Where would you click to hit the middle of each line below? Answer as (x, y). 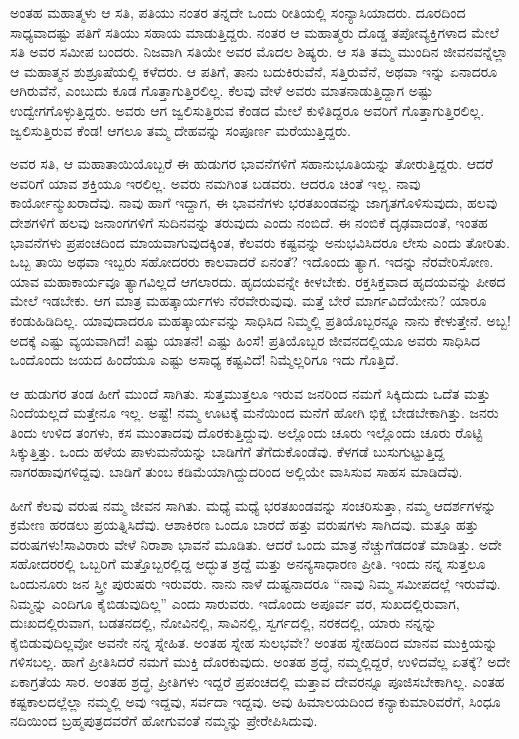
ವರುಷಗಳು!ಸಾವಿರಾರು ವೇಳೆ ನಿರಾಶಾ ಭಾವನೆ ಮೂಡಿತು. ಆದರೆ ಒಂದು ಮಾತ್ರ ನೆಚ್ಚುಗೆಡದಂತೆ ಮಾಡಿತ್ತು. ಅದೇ (256, 543)
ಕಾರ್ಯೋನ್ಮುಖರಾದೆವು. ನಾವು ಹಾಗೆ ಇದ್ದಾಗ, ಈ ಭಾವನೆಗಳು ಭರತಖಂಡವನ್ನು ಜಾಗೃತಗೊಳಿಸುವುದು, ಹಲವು (254, 202)
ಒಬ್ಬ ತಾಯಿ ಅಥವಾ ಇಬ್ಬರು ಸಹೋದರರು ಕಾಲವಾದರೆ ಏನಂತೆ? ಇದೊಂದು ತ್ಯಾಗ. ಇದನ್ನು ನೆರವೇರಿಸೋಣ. (252, 261)
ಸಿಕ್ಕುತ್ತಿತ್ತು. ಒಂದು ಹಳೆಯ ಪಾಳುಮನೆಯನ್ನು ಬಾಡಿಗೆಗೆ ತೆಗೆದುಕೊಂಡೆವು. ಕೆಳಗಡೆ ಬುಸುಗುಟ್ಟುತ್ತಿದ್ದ (227, 451)
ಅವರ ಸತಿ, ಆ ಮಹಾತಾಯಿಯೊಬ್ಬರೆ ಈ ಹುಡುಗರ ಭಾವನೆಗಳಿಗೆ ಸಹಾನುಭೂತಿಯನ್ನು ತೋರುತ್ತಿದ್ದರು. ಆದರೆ (252, 163)
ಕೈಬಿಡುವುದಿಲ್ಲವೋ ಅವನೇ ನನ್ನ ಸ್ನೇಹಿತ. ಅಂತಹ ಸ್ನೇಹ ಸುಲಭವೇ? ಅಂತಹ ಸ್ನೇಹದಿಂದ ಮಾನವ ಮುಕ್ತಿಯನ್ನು (254, 641)
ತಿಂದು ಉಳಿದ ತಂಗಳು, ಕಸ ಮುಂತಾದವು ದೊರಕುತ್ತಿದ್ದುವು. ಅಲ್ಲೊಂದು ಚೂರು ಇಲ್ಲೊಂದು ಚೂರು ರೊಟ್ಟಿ (246, 431)
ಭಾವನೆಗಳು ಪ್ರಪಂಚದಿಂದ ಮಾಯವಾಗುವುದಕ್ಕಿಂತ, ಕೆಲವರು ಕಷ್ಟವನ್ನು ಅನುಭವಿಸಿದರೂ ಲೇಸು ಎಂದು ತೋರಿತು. (260, 241)
